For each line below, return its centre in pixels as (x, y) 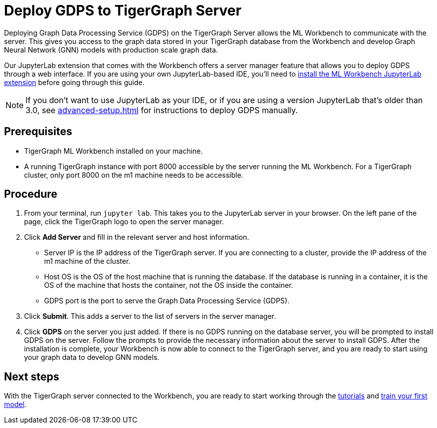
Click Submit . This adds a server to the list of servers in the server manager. (150, 316)
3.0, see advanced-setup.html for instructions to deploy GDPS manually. (162, 110)
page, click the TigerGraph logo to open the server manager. (124, 222)
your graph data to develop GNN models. (92, 357)
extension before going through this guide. (74, 82)
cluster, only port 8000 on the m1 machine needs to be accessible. (134, 175)
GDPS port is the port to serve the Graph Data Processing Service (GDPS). (167, 301)
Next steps (32, 376)
